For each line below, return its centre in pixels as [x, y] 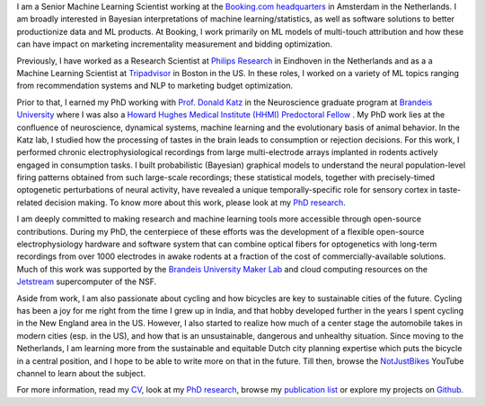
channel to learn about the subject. [81, 373]
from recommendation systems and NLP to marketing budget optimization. [155, 86]
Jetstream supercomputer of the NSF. [87, 281]
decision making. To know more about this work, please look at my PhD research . [195, 203]
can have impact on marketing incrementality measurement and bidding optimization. [174, 44]
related [30, 203]
